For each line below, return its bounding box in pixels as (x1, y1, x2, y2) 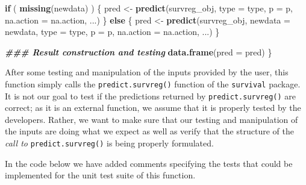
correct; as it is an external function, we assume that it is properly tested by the (5, 101, 301, 114)
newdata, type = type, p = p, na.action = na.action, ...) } (5, 25, 220, 38)
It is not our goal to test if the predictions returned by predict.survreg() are (5, 89, 296, 102)
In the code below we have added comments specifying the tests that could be (5, 157, 293, 169)
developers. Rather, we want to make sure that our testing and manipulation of (5, 113, 298, 125)
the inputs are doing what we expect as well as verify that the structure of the (5, 125, 294, 137)
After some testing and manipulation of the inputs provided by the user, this (5, 66, 289, 78)
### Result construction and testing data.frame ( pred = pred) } (5, 45, 272, 58)
